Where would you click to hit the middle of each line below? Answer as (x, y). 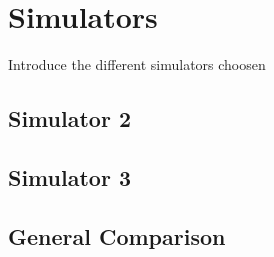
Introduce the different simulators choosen (137, 64)
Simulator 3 (69, 176)
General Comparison (117, 235)
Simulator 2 (69, 118)
